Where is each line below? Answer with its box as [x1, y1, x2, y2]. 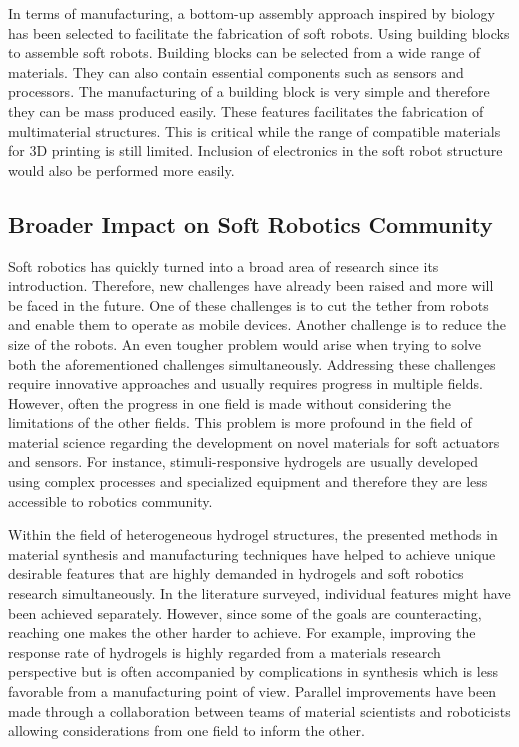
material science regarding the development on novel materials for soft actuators [8, 431, 500, 452]
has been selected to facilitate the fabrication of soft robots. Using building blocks [8, 22, 510, 43]
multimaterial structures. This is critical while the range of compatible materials [8, 120, 501, 141]
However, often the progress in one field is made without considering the [8, 392, 452, 413]
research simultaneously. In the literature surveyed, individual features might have [8, 583, 511, 604]
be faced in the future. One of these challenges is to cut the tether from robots [8, 294, 489, 315]
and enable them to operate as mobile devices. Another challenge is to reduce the [8, 314, 507, 335]
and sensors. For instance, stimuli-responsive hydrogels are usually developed [8, 451, 479, 472]
